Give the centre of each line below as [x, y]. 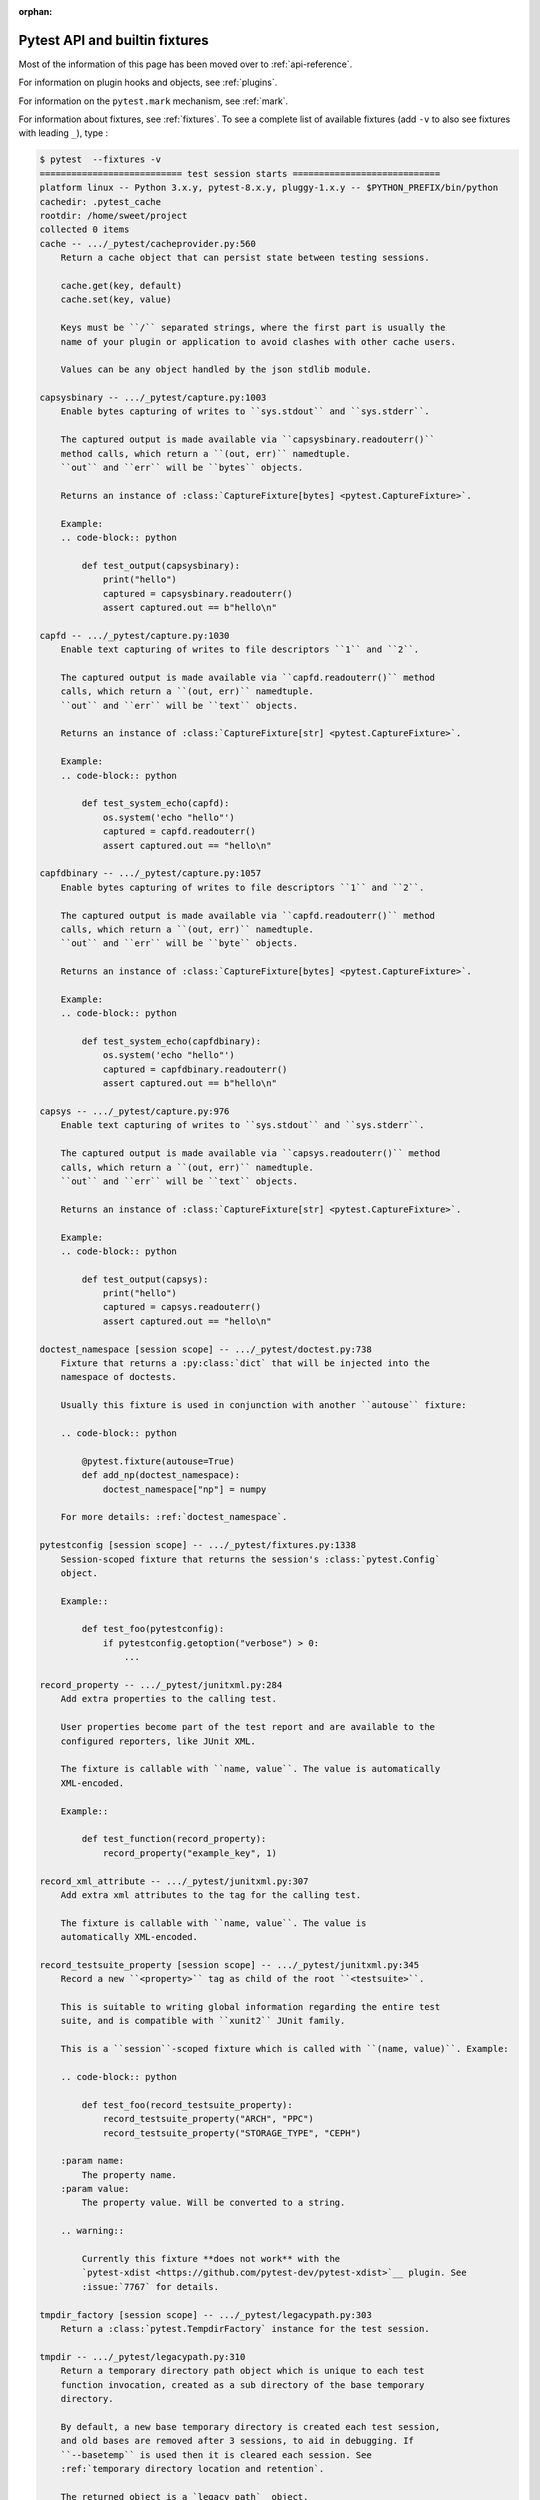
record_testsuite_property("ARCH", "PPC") [208, 2119]
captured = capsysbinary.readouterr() [198, 593]
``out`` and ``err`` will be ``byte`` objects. [179, 943]
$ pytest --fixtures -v [100, 159]
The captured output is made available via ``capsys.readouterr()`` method [250, 1153]
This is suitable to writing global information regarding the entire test [250, 2007]
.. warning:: [92, 2231]
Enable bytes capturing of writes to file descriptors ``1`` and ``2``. [242, 887]
